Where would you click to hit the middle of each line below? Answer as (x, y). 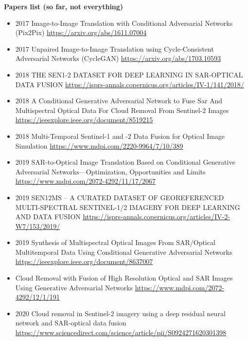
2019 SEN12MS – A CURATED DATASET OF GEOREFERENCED (120, 197)
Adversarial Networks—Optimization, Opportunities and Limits (110, 171)
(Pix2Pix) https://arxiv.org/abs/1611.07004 (81, 32)
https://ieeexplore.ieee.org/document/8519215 (84, 120)
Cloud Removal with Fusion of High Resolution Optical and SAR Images (124, 278)
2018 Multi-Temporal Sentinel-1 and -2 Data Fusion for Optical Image (120, 136)
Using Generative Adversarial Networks (74, 287)
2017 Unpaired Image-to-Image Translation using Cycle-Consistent (115, 48)
